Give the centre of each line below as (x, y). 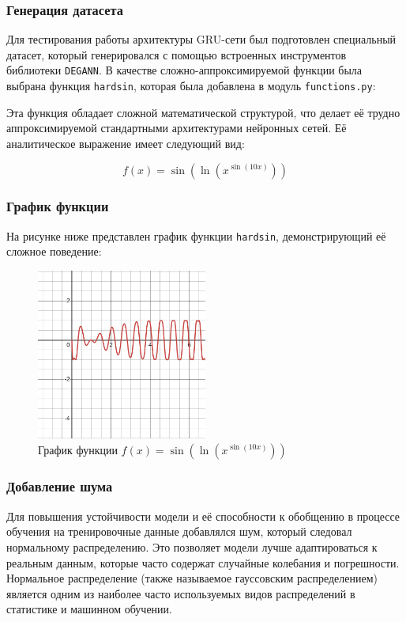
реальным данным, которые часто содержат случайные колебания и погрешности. (203, 562)
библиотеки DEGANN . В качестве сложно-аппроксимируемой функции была (184, 70)
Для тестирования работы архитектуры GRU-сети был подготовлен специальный (201, 39)
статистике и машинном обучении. (89, 609)
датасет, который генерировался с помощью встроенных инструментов (177, 54)
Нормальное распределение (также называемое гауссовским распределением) (192, 578)
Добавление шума (60, 486)
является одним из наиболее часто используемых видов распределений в (181, 593)
